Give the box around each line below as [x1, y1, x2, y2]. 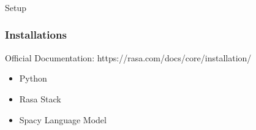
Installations [5, 27, 67, 42]
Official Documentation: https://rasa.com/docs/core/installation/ [5, 51, 252, 64]
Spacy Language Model [19, 113, 107, 126]
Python [19, 72, 47, 85]
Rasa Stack [19, 92, 61, 105]
